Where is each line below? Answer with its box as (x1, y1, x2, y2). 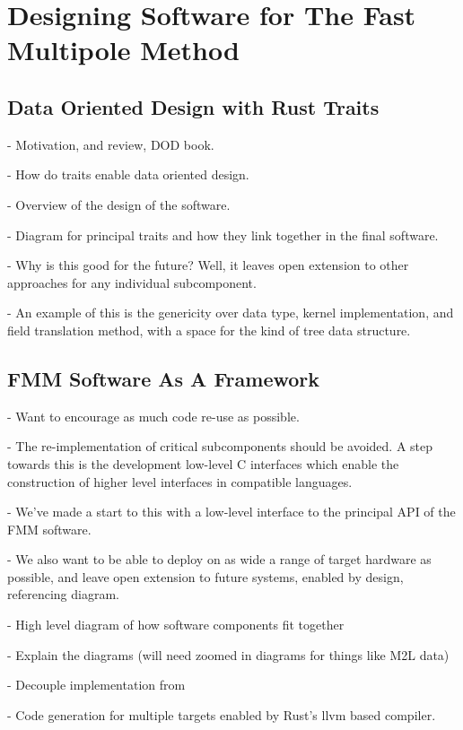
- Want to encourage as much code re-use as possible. (7, 406, 300, 425)
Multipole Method (7, 31, 240, 68)
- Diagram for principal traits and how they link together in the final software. (7, 225, 439, 244)
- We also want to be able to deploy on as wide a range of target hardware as (7, 550, 432, 569)
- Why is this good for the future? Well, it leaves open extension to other (7, 256, 409, 274)
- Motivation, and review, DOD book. (7, 135, 214, 153)
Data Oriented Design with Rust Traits (7, 92, 380, 120)
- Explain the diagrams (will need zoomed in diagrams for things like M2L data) (7, 645, 450, 664)
